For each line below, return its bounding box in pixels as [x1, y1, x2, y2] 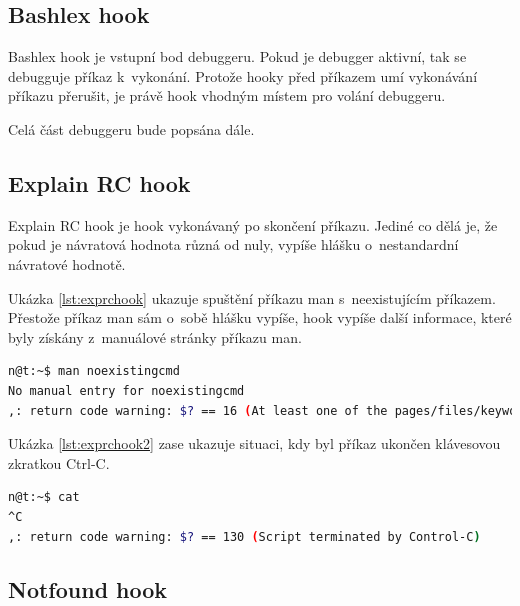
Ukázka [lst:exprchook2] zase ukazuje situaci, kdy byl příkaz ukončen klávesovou [8, 433, 501, 454]
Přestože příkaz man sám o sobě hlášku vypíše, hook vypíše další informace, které [8, 307, 512, 328]
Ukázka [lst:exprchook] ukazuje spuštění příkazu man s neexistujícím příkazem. [8, 287, 496, 308]
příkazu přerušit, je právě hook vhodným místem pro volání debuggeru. [8, 85, 446, 106]
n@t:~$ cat [8, 490, 80, 505]
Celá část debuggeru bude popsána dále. [8, 118, 255, 139]
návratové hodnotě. [8, 253, 126, 274]
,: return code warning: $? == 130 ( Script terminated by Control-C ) [8, 529, 481, 544]
